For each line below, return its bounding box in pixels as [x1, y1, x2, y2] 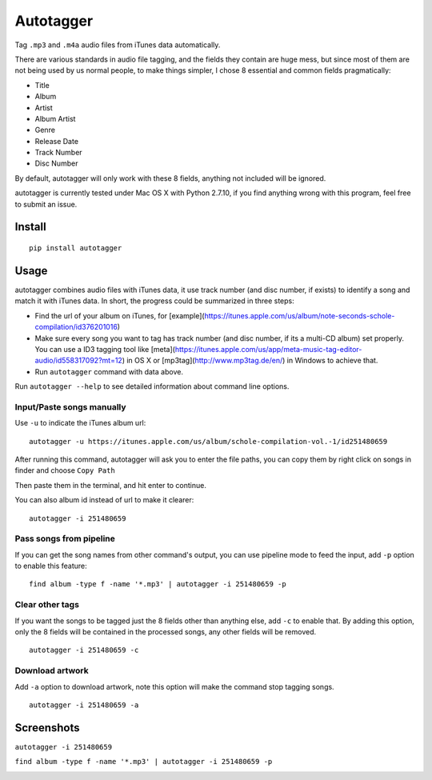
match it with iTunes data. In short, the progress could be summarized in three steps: [14, 296, 295, 306]
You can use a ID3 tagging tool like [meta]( [34, 344, 176, 354]
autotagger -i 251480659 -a [29, 700, 139, 710]
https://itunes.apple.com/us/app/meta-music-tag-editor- [174, 344, 362, 354]
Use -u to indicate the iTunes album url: [14, 418, 146, 428]
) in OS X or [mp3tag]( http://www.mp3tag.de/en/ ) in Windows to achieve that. [122, 356, 378, 366]
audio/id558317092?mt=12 [34, 356, 123, 366]
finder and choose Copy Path [14, 466, 115, 475]
